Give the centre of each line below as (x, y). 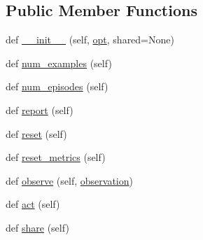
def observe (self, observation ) (69, 180)
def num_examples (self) (59, 63)
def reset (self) (36, 133)
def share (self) (37, 227)
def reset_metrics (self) (56, 157)
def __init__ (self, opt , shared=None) (90, 40)
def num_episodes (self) (57, 86)
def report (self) (40, 110)
